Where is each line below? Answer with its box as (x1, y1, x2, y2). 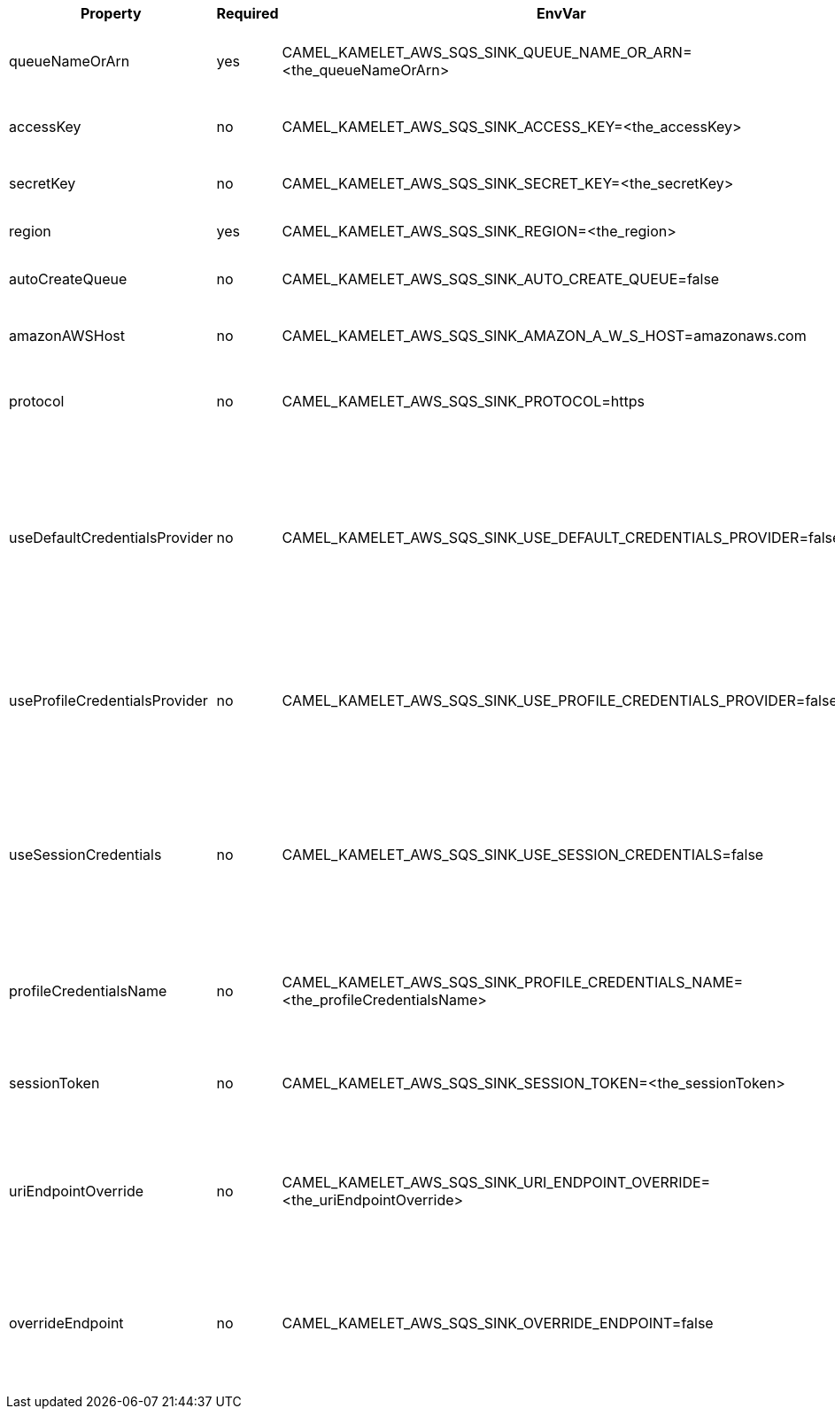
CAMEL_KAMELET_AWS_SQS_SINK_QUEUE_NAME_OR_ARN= (282, 43, 692, 61)
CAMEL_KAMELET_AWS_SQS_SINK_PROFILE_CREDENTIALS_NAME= (282, 973, 744, 991)
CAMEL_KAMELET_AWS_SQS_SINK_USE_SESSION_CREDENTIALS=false (282, 846, 764, 863)
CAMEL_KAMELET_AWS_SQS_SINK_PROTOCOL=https (282, 392, 645, 410)
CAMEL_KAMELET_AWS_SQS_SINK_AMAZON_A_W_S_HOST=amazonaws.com (282, 327, 807, 344)
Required (216, 4, 279, 22)
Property (81, 4, 142, 22)
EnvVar (537, 4, 586, 22)
